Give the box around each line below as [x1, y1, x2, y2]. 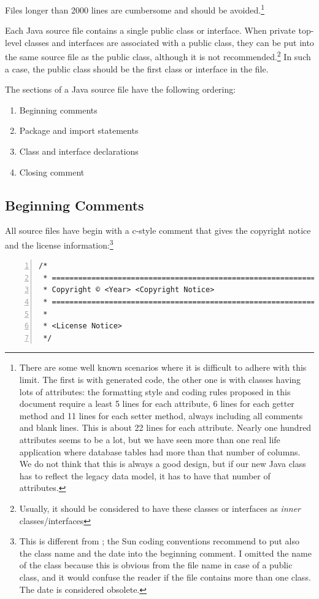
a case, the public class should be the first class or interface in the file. [5, 62, 269, 75]
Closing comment [19, 165, 85, 178]
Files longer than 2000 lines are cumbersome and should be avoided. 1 [5, 2, 264, 16]
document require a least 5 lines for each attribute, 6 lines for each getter [19, 397, 294, 410]
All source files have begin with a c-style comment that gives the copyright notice [5, 224, 311, 237]
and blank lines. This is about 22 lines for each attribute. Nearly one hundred [19, 421, 312, 434]
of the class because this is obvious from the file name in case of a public [19, 558, 293, 571]
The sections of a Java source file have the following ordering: [5, 83, 236, 96]
